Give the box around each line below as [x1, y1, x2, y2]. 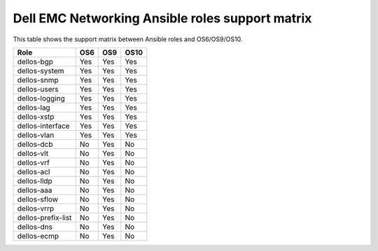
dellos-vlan [17, 130, 55, 140]
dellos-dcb [17, 139, 53, 149]
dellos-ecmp [17, 231, 59, 241]
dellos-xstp [17, 112, 55, 122]
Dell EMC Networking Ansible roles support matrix [13, 10, 312, 26]
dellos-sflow [17, 194, 59, 204]
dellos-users [17, 84, 59, 94]
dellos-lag [17, 102, 50, 112]
